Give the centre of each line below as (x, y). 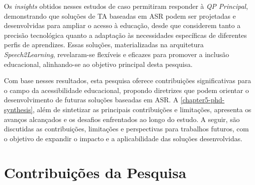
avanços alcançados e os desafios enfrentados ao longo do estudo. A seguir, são (122, 119)
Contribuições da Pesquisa (95, 172)
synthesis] (18, 109)
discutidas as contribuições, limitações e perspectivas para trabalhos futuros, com (127, 129)
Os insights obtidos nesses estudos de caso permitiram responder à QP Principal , (126, 6)
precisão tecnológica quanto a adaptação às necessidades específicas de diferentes (126, 35)
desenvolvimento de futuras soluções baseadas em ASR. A (91, 100)
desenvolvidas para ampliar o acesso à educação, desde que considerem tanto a (122, 25)
